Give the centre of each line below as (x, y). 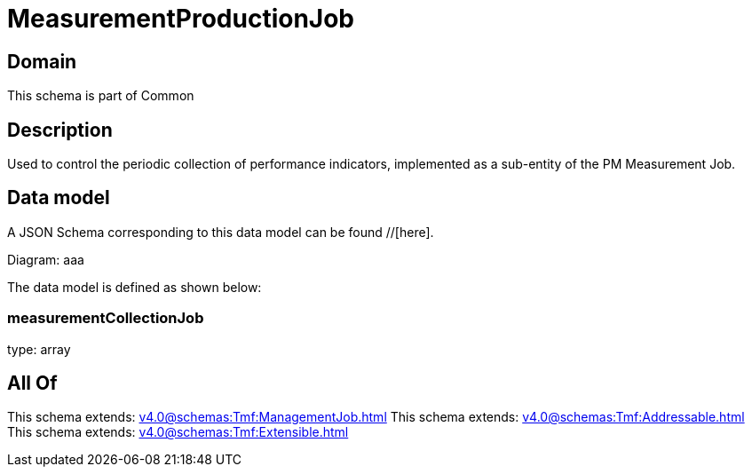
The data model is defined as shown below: (135, 287)
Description (60, 130)
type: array (39, 349)
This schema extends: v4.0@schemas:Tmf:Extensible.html (178, 432)
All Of (32, 383)
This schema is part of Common (101, 96)
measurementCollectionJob (106, 318)
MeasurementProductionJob (181, 19)
